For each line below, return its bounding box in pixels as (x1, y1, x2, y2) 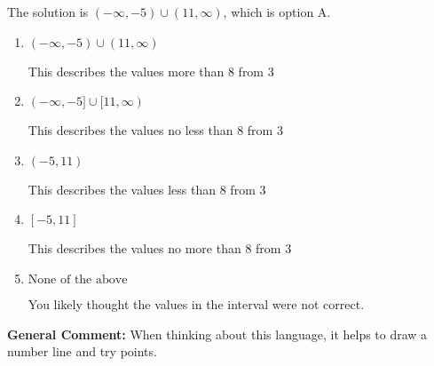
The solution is (7, 3, 89, 20)
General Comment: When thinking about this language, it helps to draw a (7, 324, 428, 343)
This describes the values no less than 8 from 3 (28, 121, 283, 139)
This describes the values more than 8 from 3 (28, 61, 274, 80)
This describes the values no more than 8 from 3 (28, 239, 292, 258)
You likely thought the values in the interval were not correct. (28, 294, 365, 313)
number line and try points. (7, 342, 157, 361)
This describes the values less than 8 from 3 (28, 179, 266, 198)
